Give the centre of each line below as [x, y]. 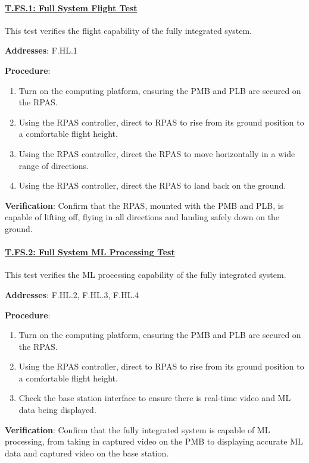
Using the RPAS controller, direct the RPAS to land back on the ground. [152, 185]
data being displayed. [57, 410]
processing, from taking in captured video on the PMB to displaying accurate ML [154, 441]
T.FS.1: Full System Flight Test [71, 7]
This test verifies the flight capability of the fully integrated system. [129, 30]
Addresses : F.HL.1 [41, 50]
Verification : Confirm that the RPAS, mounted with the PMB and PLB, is [144, 205]
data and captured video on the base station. [87, 453]
